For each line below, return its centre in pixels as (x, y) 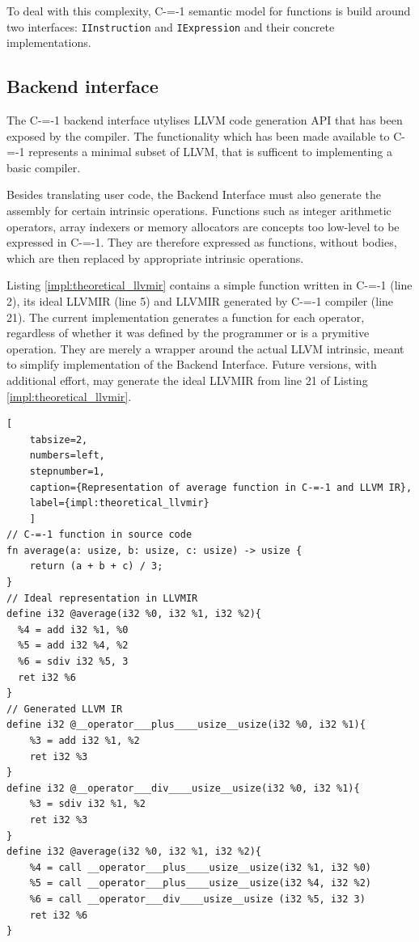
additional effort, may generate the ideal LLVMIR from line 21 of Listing (187, 380)
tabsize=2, (59, 439)
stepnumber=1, (67, 471)
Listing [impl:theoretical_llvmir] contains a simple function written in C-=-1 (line (209, 285)
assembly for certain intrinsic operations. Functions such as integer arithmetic (199, 211)
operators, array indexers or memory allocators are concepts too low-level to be (203, 226)
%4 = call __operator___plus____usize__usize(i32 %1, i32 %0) (201, 867)
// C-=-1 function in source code (99, 535)
